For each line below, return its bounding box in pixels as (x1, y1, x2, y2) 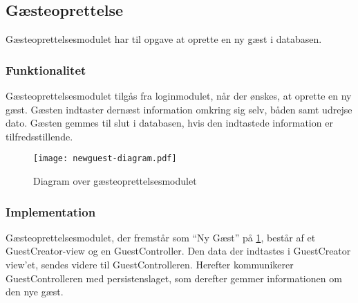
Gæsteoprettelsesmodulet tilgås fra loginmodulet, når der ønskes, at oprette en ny (6, 89, 352, 103)
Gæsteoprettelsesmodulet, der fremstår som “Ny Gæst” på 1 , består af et (6, 230, 316, 244)
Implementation (6, 203, 96, 220)
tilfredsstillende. (6, 129, 73, 143)
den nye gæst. (6, 284, 64, 299)
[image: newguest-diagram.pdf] (33, 154, 177, 164)
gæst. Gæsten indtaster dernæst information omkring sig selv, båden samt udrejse (6, 102, 352, 116)
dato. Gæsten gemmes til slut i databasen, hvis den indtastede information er (6, 116, 333, 130)
